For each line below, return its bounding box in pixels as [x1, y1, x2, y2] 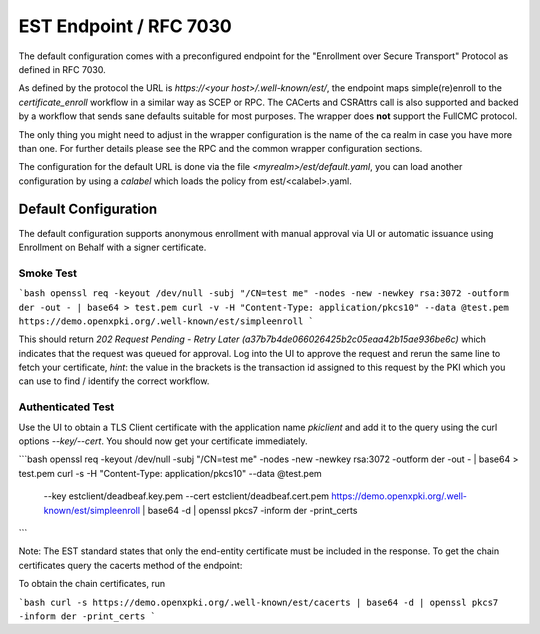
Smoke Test [18, 266, 77, 280]
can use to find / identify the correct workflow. [18, 375, 210, 387]
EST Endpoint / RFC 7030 [18, 15, 232, 37]
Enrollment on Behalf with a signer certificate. [18, 241, 207, 253]
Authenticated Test [18, 400, 115, 414]
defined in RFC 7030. [18, 63, 106, 75]
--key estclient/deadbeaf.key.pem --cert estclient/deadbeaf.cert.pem [43, 490, 330, 502]
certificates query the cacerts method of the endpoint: [18, 559, 243, 571]
